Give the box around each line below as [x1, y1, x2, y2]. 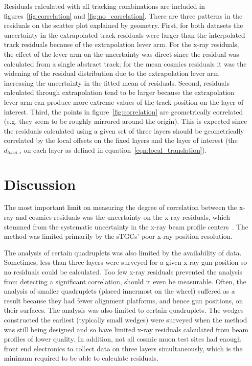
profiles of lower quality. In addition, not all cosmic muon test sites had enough [4, 334, 241, 344]
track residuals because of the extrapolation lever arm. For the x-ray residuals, [4, 39, 239, 49]
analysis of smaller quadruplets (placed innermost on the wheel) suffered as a [4, 286, 235, 296]
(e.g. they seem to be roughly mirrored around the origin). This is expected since [4, 116, 247, 126]
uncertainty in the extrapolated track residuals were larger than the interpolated [4, 29, 245, 40]
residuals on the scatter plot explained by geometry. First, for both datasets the [4, 20, 243, 30]
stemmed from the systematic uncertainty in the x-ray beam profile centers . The [4, 221, 249, 231]
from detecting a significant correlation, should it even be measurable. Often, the [4, 276, 247, 286]
